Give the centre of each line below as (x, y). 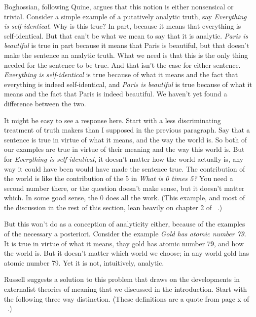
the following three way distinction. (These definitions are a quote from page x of (127, 298)
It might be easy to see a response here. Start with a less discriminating (112, 120)
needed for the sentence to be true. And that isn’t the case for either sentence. (122, 65)
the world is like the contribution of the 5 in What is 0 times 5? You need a (119, 178)
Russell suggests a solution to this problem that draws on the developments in (122, 279)
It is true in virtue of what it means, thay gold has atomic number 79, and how (124, 243)
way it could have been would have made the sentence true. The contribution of (125, 168)
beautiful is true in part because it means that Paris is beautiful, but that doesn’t (127, 45)
